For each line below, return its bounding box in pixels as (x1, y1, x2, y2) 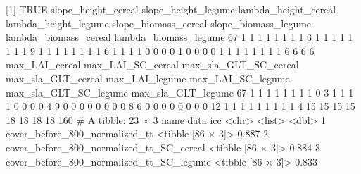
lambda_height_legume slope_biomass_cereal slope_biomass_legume (6, 15, 312, 30)
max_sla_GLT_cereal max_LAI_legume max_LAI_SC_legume (6, 70, 290, 85)
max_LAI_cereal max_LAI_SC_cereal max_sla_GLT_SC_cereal (6, 57, 299, 72)
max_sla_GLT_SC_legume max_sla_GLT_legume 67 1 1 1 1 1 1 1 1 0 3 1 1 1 (6, 85, 354, 99)
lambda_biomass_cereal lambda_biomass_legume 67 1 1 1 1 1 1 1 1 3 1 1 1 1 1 (6, 30, 353, 44)
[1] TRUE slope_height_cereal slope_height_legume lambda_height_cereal (6, 2, 336, 16)
